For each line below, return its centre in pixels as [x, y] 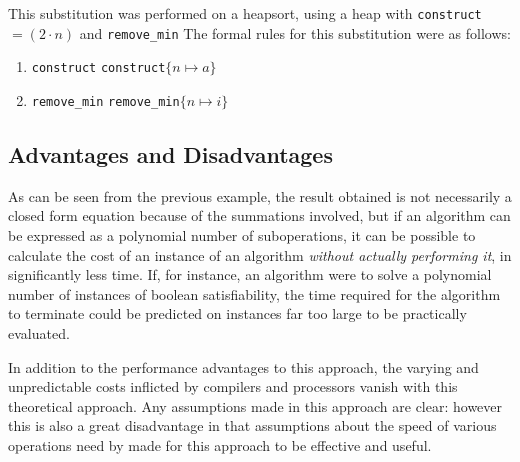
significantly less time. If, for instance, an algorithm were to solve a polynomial [250, 274]
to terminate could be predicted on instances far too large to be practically [237, 313]
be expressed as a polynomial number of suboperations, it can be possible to [242, 235]
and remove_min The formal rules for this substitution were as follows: [295, 32]
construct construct [98, 68]
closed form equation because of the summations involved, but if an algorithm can [259, 215]
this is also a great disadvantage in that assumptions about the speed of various [252, 425]
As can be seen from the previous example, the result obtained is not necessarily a [260, 195]
